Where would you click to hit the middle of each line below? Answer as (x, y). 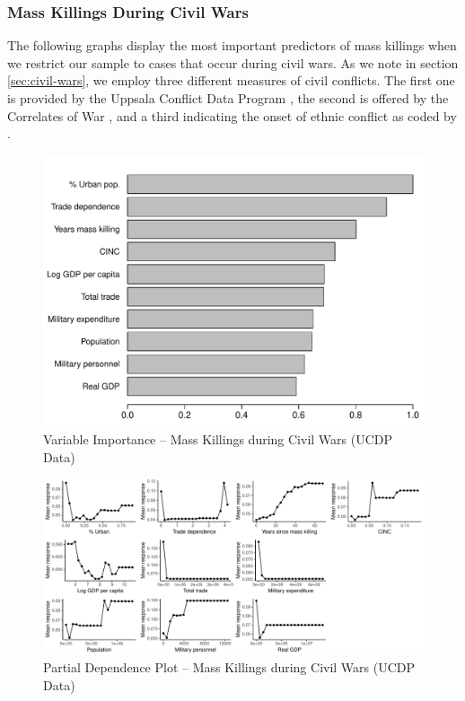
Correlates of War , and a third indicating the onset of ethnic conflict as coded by (232, 115)
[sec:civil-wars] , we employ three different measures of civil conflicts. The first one (231, 80)
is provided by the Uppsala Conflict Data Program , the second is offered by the (228, 98)
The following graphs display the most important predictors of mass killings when (232, 45)
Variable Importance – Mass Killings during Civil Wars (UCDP (218, 439)
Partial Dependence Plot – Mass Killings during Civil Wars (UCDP (229, 667)
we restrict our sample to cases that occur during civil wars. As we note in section (233, 62)
